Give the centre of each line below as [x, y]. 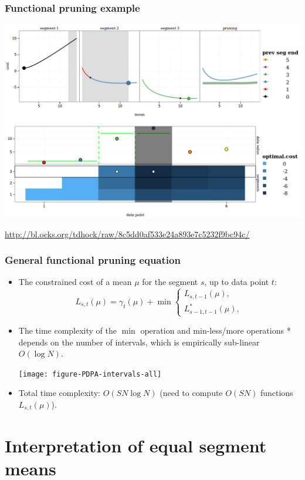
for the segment [170, 282]
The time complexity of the [67, 330]
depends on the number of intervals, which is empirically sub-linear [139, 342]
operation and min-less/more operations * [216, 330]
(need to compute [191, 393]
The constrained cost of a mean [75, 282]
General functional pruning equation [93, 260]
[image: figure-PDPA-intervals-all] [90, 374]
